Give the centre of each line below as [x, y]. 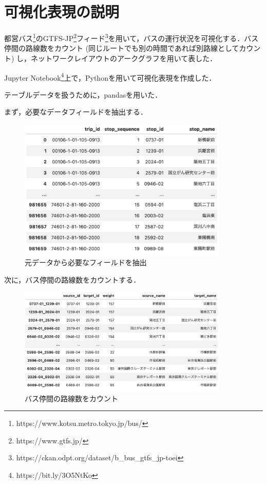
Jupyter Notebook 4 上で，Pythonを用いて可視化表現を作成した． [110, 77]
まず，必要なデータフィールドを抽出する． [76, 112]
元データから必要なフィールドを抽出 [86, 262]
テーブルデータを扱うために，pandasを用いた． [83, 94]
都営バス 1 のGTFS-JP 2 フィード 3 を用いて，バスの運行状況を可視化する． [124, 37]
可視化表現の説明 [62, 12]
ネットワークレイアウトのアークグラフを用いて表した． [124, 58]
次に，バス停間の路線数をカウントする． [72, 279]
